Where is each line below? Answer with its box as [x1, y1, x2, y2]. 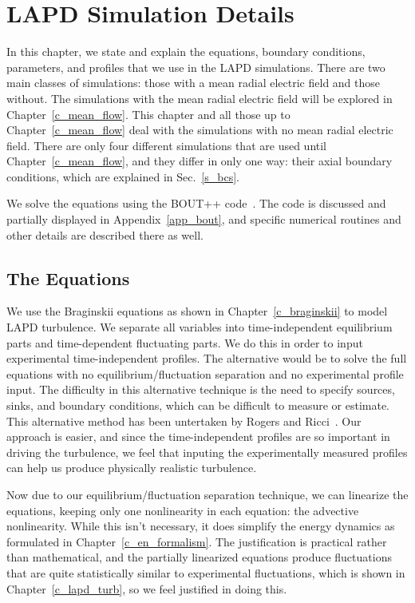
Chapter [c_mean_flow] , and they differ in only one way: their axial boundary [6, 153, 393, 169]
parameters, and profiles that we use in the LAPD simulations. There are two [6, 58, 385, 75]
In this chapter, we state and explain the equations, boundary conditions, [6, 43, 366, 60]
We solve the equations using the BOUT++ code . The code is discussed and [6, 195, 386, 212]
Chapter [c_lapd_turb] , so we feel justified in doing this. [6, 580, 287, 597]
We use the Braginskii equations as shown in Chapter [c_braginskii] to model [6, 303, 388, 319]
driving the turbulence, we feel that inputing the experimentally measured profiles [6, 443, 408, 460]
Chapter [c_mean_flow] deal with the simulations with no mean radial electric [6, 121, 393, 138]
